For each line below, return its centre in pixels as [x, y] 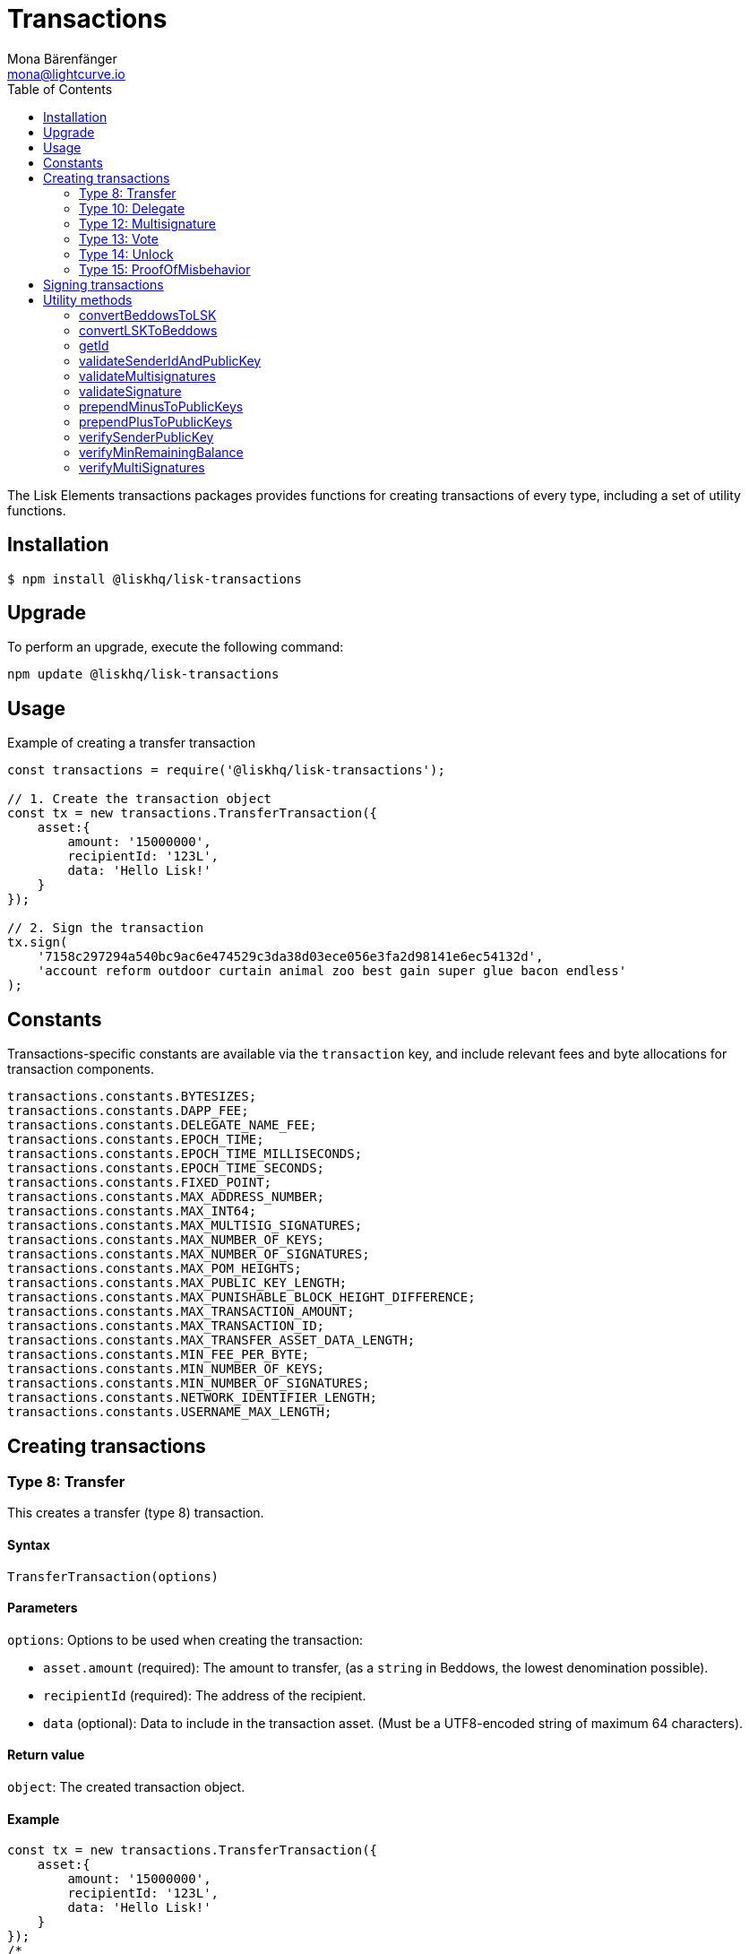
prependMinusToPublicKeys [161, 406]
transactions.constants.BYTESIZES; [132, 1097]
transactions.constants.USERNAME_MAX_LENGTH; [170, 1412]
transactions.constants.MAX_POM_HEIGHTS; [155, 1269]
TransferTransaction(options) [113, 1576]
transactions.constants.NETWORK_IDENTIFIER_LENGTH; [193, 1398]
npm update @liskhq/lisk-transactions [143, 674]
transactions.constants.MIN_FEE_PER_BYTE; [159, 1355]
